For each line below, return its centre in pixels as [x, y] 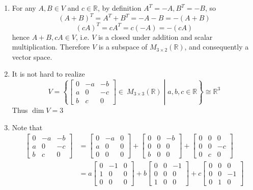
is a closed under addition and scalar [155, 37]
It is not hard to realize [48, 74]
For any [24, 8]
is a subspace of [123, 47]
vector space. [32, 56]
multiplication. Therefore [51, 47]
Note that [27, 127]
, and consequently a [217, 47]
